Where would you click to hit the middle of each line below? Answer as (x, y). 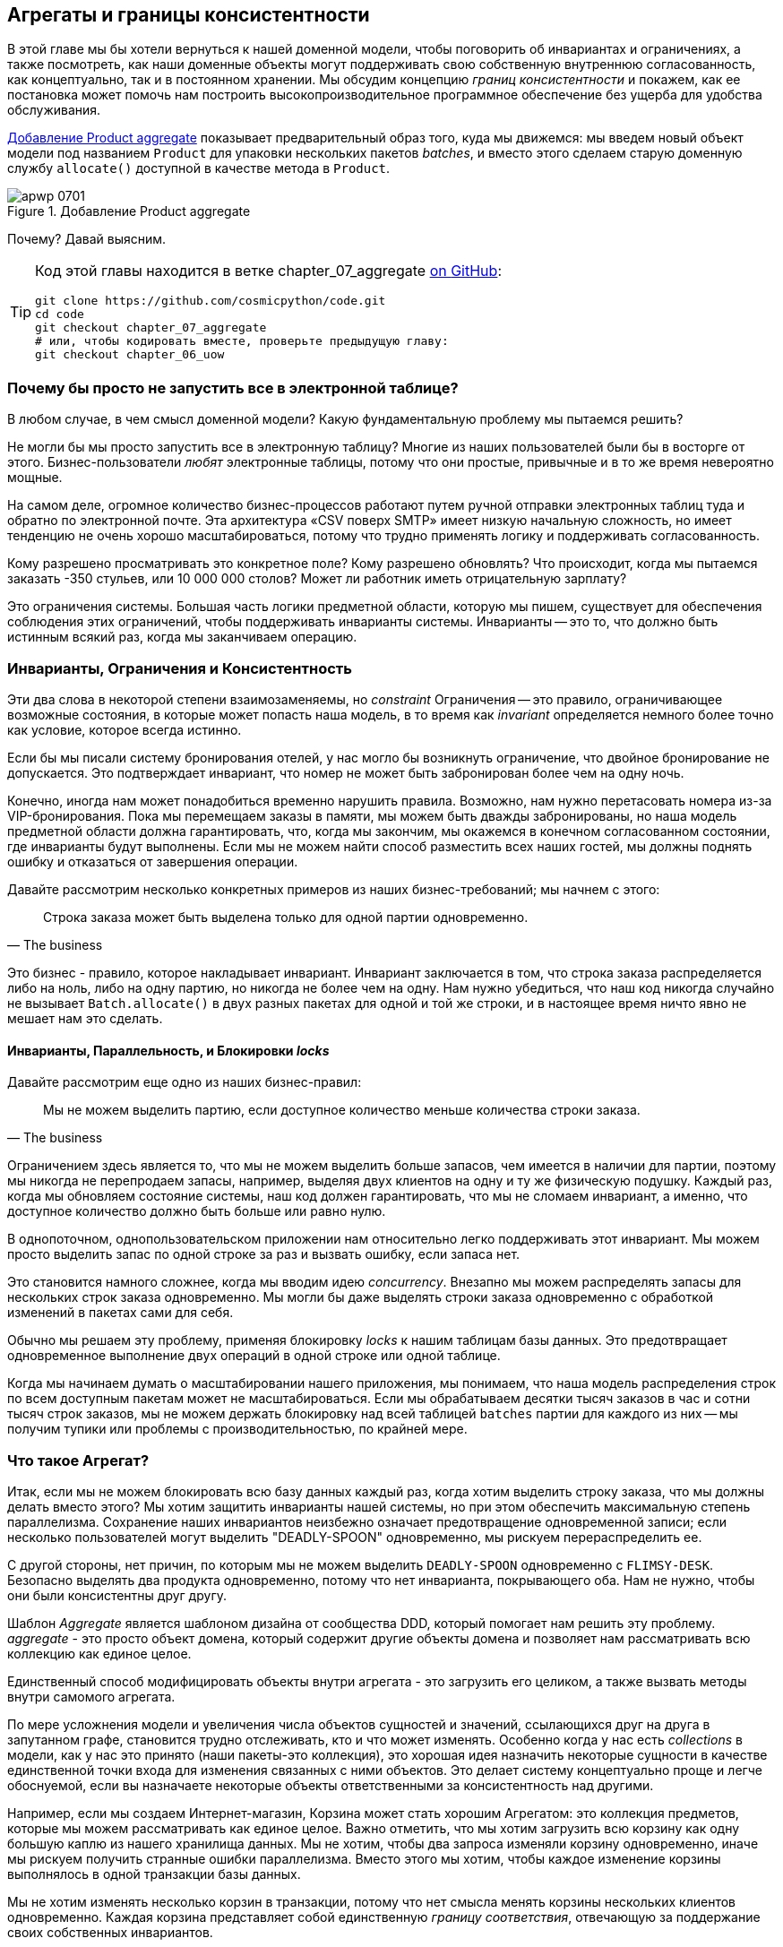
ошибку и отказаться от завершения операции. (153, 861)
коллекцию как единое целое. (99, 1653)
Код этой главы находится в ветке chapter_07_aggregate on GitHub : (268, 271)
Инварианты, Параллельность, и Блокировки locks (168, 1050)
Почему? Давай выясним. (87, 239)
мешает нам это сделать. (85, 1018)
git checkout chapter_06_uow (130, 355)
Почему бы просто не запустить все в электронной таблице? (233, 388)
